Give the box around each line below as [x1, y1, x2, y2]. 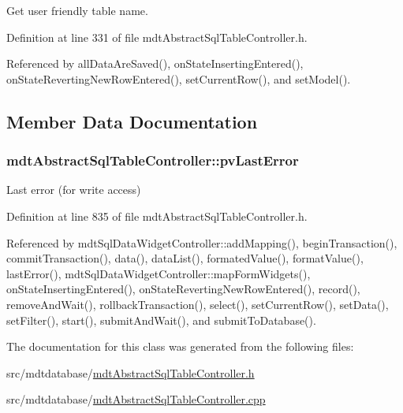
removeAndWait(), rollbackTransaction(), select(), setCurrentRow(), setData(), [6, 296, 389, 312]
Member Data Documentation [6, 109, 258, 133]
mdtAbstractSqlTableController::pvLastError [6, 151, 299, 170]
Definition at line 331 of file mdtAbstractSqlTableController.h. [6, 28, 308, 45]
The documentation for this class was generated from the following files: [6, 338, 354, 355]
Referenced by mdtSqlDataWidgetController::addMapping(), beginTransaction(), [6, 234, 397, 251]
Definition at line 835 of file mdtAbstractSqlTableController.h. [6, 207, 308, 224]
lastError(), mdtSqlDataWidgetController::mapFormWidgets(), [6, 265, 311, 281]
